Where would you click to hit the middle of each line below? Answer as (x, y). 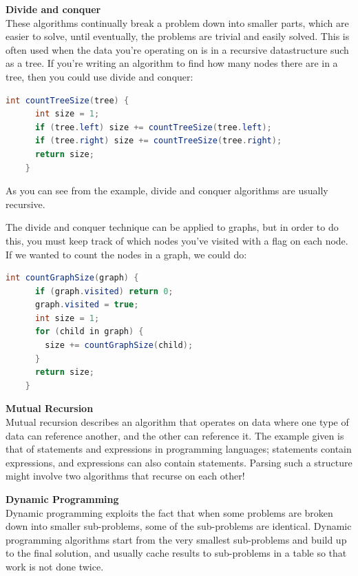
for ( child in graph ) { (89, 332)
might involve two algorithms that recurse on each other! (125, 476)
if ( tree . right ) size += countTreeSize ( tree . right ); (158, 141)
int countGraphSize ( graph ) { (72, 278)
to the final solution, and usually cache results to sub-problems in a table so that (176, 553)
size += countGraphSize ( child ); (119, 346)
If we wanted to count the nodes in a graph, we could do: (126, 254)
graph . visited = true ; (87, 305)
